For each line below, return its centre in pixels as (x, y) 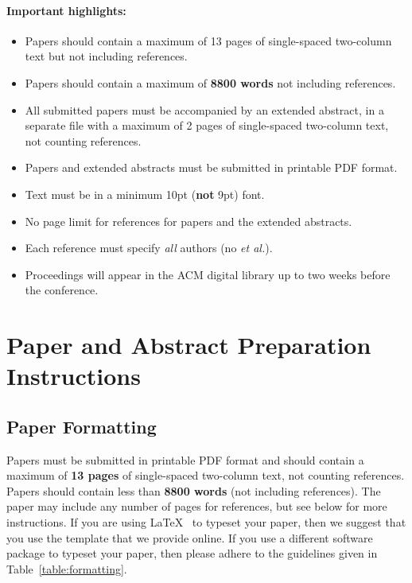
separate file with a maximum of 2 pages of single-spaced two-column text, (207, 125)
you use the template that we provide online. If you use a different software (190, 537)
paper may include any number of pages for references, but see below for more (197, 506)
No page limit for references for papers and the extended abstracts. (189, 221)
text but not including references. (106, 56)
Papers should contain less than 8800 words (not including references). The (194, 490)
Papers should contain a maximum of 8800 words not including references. (210, 82)
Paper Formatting (82, 426)
